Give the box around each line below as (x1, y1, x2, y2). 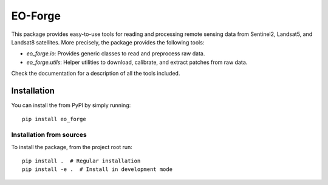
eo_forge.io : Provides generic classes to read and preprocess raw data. (26, 50, 205, 57)
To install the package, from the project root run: (11, 143, 133, 150)
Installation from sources (11, 131, 87, 139)
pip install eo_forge (22, 116, 86, 123)
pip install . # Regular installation (22, 157, 141, 164)
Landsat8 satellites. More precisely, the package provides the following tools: (11, 38, 205, 46)
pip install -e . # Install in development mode (22, 166, 173, 173)
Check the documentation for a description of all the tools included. (11, 70, 180, 77)
